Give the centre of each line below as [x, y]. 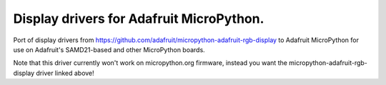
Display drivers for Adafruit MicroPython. [139, 19]
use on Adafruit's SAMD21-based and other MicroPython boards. [109, 49]
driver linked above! [65, 73]
